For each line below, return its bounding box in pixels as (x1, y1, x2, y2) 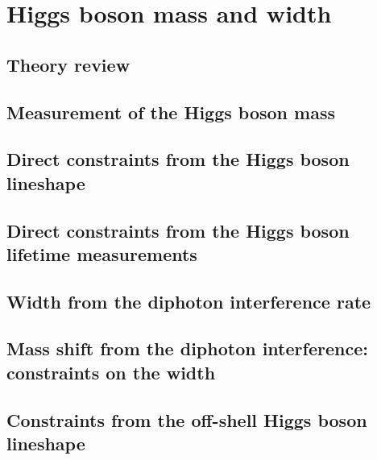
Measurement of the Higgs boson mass (6, 99, 335, 124)
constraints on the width (6, 359, 216, 384)
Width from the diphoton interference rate (6, 288, 371, 313)
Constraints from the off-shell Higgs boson (6, 407, 367, 432)
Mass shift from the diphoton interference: (6, 336, 368, 361)
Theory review (6, 52, 130, 77)
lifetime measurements (6, 241, 197, 266)
